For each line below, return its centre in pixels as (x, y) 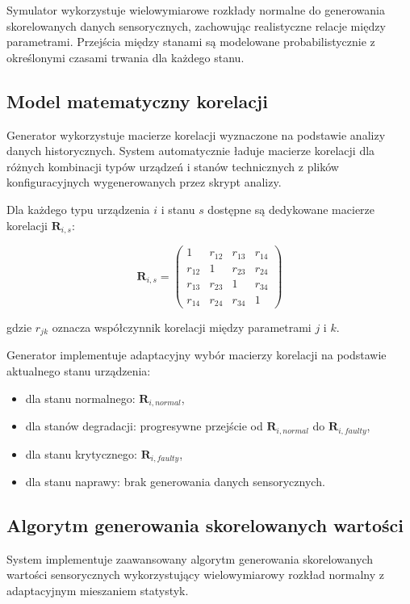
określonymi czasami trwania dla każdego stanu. (126, 57)
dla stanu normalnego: (80, 398)
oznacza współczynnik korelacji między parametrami (182, 327)
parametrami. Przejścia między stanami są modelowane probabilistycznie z (191, 42)
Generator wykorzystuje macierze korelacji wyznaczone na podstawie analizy (196, 134)
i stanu (178, 209)
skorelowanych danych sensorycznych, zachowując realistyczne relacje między (196, 25)
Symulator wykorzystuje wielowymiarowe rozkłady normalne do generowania (196, 10)
